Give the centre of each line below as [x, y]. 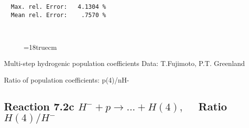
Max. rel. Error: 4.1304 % [58, 7]
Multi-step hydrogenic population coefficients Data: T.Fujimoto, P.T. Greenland [124, 63]
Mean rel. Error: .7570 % [58, 15]
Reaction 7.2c [39, 106]
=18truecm [40, 47]
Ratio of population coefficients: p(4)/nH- [67, 79]
